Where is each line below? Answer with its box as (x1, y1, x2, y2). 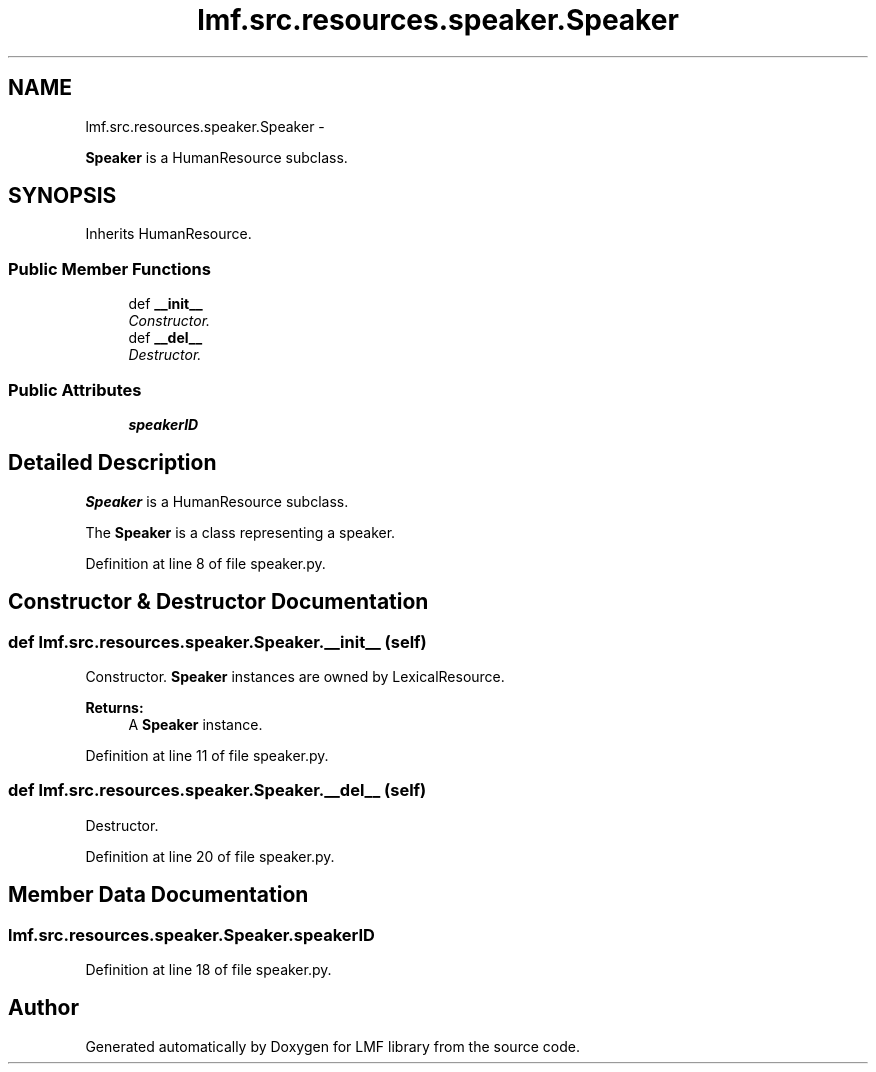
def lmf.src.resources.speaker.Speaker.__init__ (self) (8, 631, 427, 652)
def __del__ (128, 329, 203, 347)
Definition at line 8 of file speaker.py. (85, 554, 326, 572)
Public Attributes (8, 379, 142, 400)
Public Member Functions (8, 258, 211, 279)
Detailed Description (8, 450, 217, 476)
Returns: (85, 699, 144, 716)
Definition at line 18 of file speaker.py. (85, 960, 332, 978)
